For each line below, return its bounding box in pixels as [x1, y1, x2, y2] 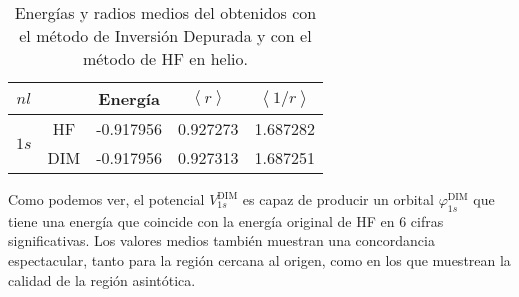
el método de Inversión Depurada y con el [19, 24, 312, 47]
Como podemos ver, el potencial [8, 189, 205, 209]
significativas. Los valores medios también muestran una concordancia [8, 230, 435, 251]
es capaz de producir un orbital [242, 189, 434, 209]
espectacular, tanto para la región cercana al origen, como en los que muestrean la [8, 249, 511, 270]
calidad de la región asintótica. [8, 269, 196, 290]
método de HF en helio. [82, 47, 248, 70]
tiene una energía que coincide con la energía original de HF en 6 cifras [8, 210, 444, 231]
